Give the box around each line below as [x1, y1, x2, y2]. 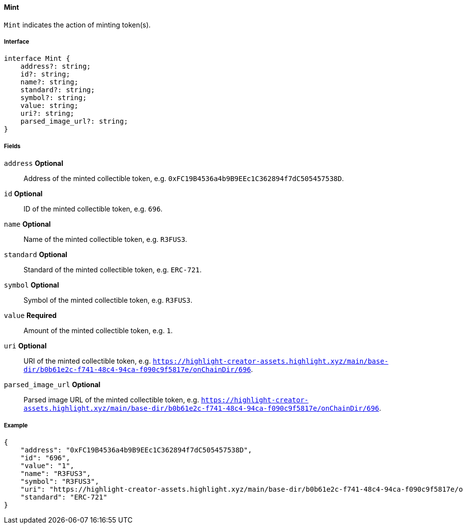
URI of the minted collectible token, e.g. [24, 357, 151, 366]
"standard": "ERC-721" [20, 493, 107, 501]
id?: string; [20, 70, 70, 79]
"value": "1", [20, 461, 75, 470]
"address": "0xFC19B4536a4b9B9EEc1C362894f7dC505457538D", [20, 446, 252, 454]
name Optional [4, 220, 51, 229]
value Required [4, 311, 57, 320]
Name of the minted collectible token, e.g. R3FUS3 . [24, 235, 187, 244]
